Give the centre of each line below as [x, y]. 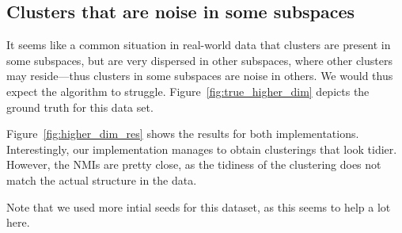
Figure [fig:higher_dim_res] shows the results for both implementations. [183, 134]
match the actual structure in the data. [102, 180]
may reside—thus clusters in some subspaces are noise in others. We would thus [200, 76]
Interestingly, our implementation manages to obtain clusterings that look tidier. [202, 149]
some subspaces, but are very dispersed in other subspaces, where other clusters [199, 60]
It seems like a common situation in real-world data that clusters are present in [199, 45]
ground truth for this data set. [80, 107]
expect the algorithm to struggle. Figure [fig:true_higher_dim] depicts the [188, 91]
